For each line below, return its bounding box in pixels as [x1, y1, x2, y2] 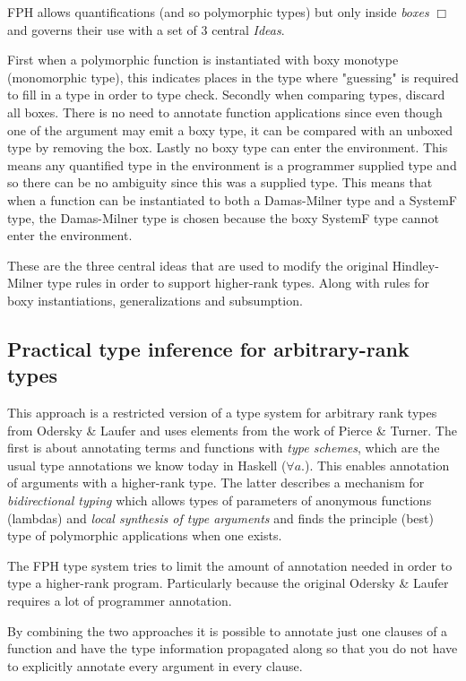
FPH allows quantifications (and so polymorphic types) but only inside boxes [7, 3, 429, 21]
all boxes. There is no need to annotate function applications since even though [7, 102, 443, 121]
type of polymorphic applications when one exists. [7, 526, 282, 545]
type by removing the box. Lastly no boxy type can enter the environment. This [7, 138, 448, 157]
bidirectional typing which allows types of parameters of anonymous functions [7, 491, 432, 510]
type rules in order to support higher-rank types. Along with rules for [47, 273, 429, 292]
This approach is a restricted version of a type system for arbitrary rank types [7, 403, 437, 422]
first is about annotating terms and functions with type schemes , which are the [7, 438, 440, 457]
